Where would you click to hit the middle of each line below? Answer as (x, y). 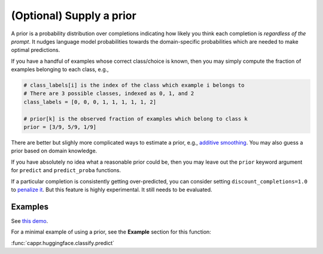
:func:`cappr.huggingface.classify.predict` (63, 243)
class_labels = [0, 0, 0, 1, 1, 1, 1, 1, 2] (90, 102)
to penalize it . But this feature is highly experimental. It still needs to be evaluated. (112, 189)
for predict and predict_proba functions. (66, 170)
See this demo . (30, 221)
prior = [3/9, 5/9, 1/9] (60, 127)
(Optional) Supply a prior (74, 16)
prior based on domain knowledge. (54, 151)
